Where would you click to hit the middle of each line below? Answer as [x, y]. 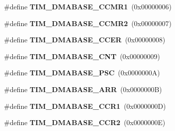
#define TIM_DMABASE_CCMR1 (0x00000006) [88, 6]
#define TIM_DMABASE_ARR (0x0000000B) [83, 89]
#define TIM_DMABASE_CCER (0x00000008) [85, 40]
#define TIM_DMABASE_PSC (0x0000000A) [82, 73]
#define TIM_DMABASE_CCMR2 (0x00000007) [88, 23]
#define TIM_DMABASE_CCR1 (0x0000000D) [85, 106]
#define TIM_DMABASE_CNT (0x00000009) [82, 56]
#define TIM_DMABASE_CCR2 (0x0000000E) [85, 122]
